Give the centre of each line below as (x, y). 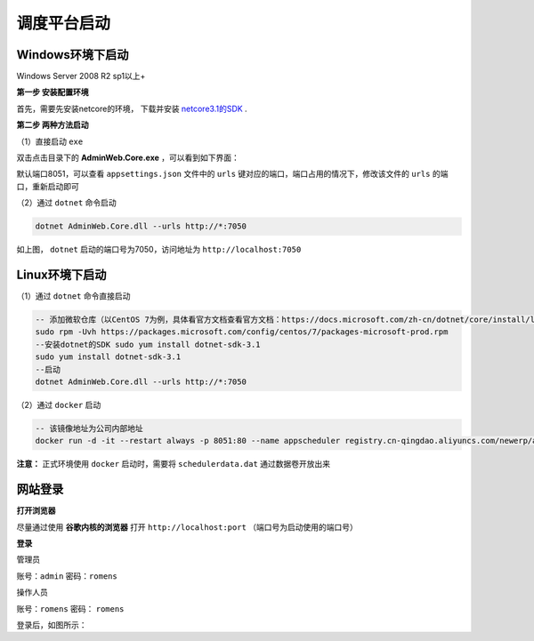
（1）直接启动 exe (50, 141)
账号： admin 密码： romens (67, 576)
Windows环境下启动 (73, 55)
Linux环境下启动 (61, 274)
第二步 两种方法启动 (53, 125)
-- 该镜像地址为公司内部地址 (89, 428)
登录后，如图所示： (52, 625)
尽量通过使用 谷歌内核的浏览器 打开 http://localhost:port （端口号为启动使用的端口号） (187, 527)
